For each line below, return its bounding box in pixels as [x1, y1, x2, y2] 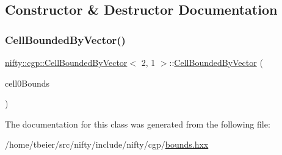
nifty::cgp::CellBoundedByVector [5, 56, 128, 68]
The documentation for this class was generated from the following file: [5, 117, 270, 130]
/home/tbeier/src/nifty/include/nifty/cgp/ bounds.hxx [5, 138, 209, 151]
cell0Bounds [5, 76, 49, 89]
